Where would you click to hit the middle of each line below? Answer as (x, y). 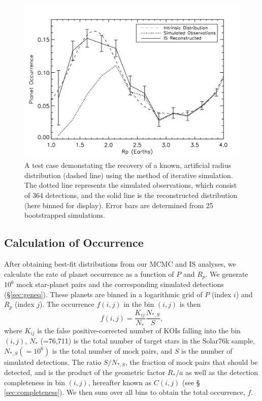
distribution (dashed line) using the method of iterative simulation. (129, 175)
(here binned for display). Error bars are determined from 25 (119, 205)
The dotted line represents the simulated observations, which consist (131, 185)
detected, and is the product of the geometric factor (85, 372)
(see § (191, 382)
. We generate (227, 274)
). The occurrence (67, 304)
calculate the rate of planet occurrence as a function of (89, 274)
